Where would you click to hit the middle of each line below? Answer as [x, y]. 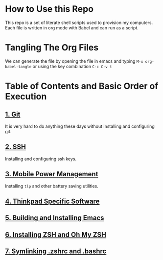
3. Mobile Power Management [52, 174]
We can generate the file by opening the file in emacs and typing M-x [74, 61]
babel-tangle [18, 67]
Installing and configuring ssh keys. [41, 159]
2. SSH [15, 147]
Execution [26, 97]
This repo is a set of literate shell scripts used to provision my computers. [79, 23]
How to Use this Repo [49, 9]
